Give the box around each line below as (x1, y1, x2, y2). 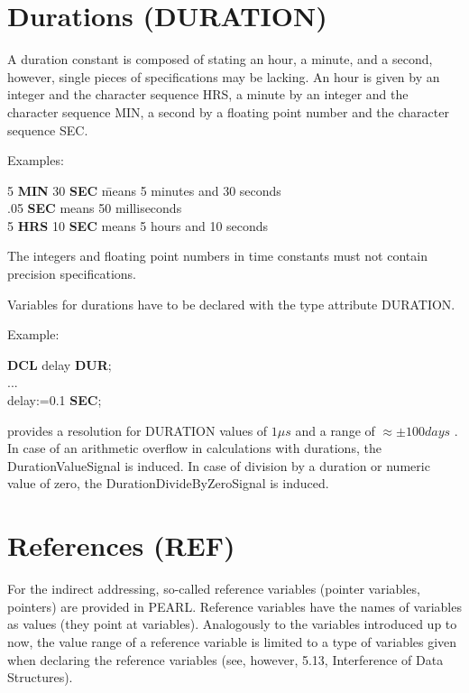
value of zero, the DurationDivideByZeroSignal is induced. (7, 474, 329, 493)
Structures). (7, 668, 73, 687)
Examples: (7, 151, 64, 170)
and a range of (295, 420, 375, 439)
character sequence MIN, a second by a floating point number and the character (7, 102, 449, 121)
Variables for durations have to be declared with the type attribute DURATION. (7, 294, 455, 313)
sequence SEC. (7, 120, 88, 139)
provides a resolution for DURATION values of (7, 420, 268, 439)
